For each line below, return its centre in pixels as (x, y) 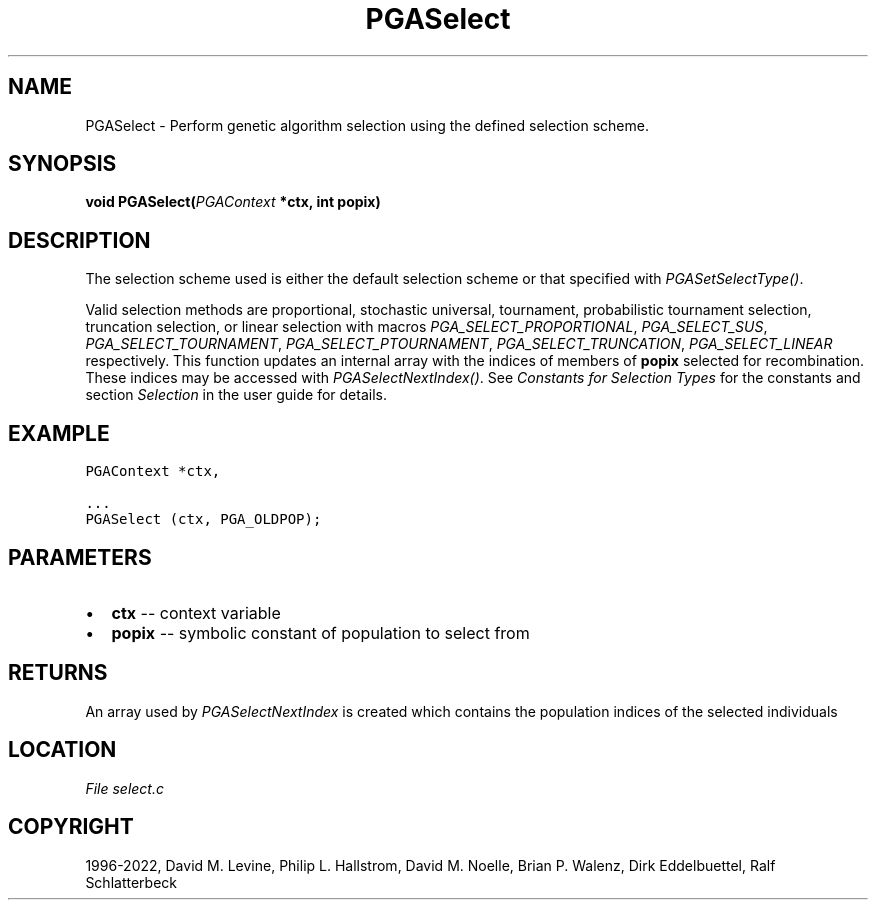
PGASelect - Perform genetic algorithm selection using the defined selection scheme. (367, 125)
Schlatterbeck (131, 882)
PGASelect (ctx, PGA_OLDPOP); (203, 519)
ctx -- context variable (196, 612)
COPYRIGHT (71, 827)
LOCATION (62, 750)
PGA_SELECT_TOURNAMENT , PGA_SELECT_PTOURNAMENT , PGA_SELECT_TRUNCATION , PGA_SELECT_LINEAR (459, 344)
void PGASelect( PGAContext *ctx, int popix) (233, 202)
